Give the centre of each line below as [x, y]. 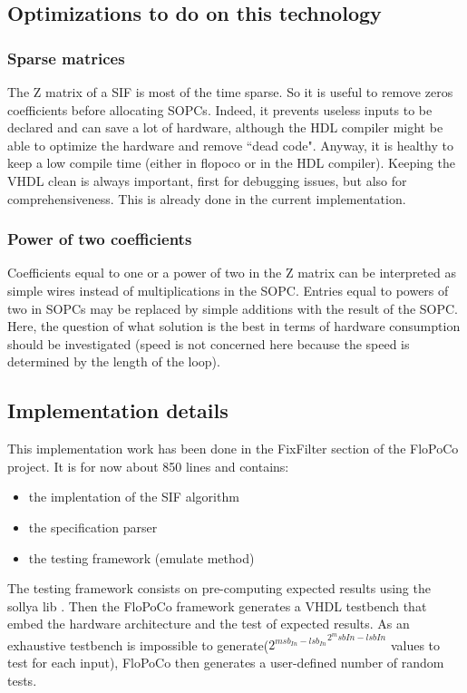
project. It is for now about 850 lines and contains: [148, 466]
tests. [22, 680]
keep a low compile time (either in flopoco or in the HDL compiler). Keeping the [231, 163]
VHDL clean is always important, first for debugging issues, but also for [207, 180]
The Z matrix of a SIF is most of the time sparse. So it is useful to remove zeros [230, 92]
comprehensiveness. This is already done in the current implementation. [207, 198]
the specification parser [93, 527]
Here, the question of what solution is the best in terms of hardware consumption [234, 326]
